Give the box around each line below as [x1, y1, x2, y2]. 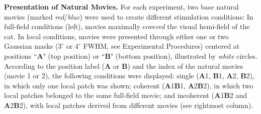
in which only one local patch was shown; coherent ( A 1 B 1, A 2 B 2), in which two [4, 80, 253, 90]
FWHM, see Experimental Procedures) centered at [83, 41, 240, 51]
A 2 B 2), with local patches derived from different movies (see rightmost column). [4, 99, 253, 110]
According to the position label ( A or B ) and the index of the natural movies [4, 60, 243, 71]
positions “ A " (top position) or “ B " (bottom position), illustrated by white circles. [4, 50, 257, 61]
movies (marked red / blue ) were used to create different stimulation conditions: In [4, 11, 253, 22]
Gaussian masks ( [4, 41, 58, 51]
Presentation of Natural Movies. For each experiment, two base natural [4, 2, 239, 12]
